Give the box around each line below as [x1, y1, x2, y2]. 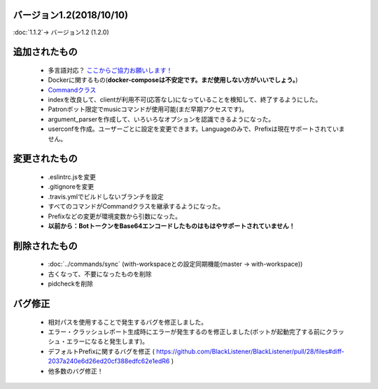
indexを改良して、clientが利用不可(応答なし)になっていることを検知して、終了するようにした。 [48, 95, 322, 104]
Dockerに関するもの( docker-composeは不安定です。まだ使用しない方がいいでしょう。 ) [48, 76, 298, 84]
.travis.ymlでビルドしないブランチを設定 [48, 192, 164, 201]
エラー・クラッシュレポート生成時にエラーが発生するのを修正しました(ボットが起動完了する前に [48, 327, 326, 336]
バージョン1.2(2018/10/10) [13, 9, 129, 21]
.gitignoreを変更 [48, 183, 94, 191]
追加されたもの [13, 46, 78, 58]
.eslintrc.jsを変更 [48, 173, 97, 181]
